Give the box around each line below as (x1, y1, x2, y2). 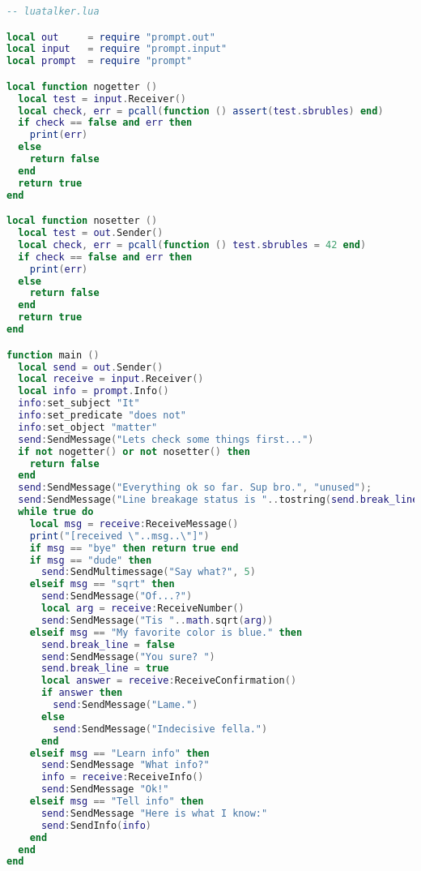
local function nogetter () (6, 80, 158, 92)
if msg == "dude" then (29, 554, 152, 566)
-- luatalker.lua (6, 6, 100, 17)
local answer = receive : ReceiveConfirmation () (40, 675, 297, 687)
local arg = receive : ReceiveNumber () (40, 603, 245, 614)
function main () (6, 349, 100, 361)
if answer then (40, 687, 123, 699)
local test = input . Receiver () (18, 92, 187, 105)
